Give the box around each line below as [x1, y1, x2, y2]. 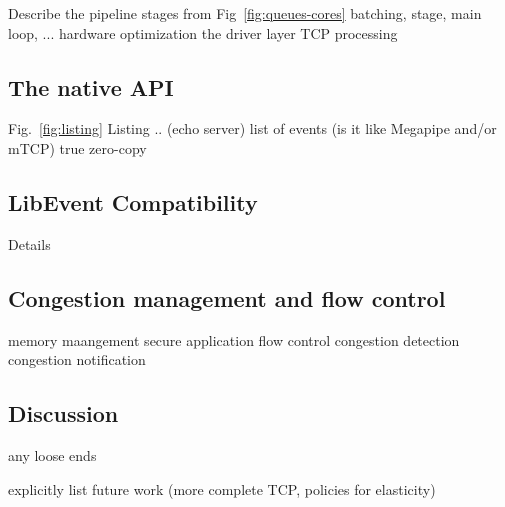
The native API [8, 71, 174, 102]
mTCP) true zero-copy [8, 137, 147, 158]
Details [8, 233, 51, 254]
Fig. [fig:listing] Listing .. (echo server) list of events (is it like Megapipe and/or [8, 118, 497, 139]
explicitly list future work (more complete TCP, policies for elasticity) [8, 478, 436, 499]
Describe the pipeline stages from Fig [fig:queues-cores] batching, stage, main [8, 3, 482, 23]
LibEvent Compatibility [8, 186, 258, 217]
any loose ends [8, 444, 97, 465]
